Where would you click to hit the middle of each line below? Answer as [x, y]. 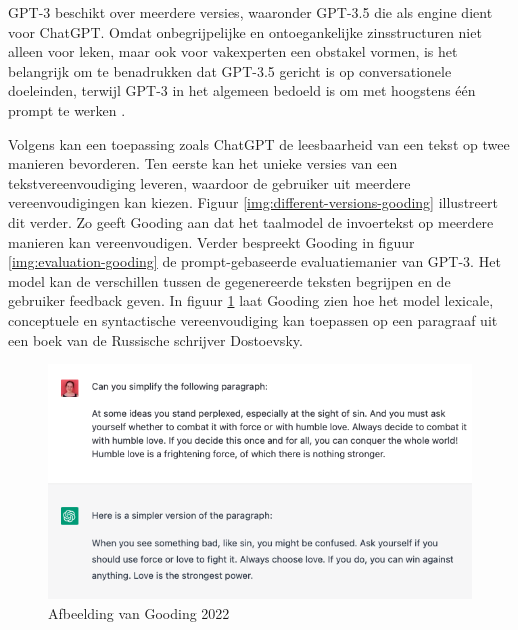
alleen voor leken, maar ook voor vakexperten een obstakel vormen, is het [233, 51]
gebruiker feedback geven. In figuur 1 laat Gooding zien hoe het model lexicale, [251, 300]
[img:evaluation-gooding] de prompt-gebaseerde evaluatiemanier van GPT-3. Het [254, 261]
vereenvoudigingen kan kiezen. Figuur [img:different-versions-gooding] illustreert [253, 202]
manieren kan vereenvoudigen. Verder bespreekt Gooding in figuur [211, 241]
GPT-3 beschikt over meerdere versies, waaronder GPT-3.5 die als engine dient [250, 12]
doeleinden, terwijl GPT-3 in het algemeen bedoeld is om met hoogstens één [242, 90]
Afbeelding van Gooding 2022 [139, 613]
